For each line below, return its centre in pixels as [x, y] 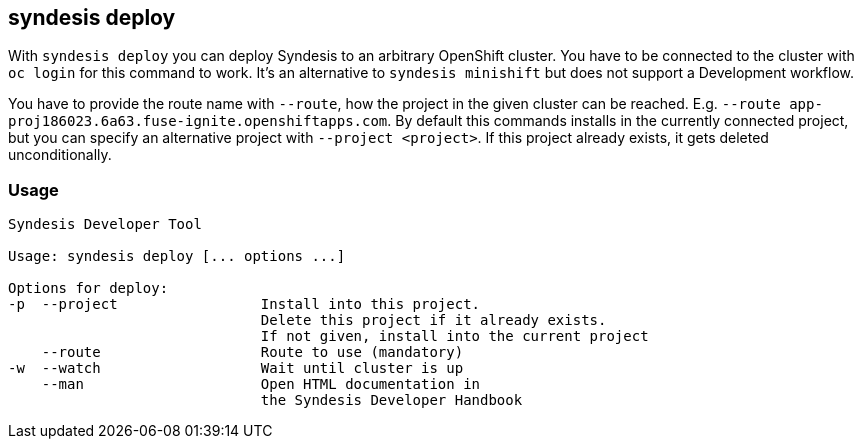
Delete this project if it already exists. [433, 320]
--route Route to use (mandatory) [252, 352]
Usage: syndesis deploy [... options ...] [177, 256]
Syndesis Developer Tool [105, 224]
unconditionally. [60, 155]
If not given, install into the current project [454, 336]
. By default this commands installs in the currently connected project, [618, 121]
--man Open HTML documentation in [261, 384]
